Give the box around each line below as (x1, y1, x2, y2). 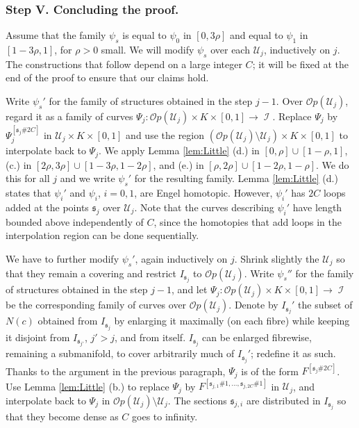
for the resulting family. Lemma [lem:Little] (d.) (134, 171, 338, 186)
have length (292, 199, 342, 214)
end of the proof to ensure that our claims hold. (6, 70, 209, 85)
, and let (172, 282, 208, 297)
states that (6, 186, 51, 200)
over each (210, 42, 250, 57)
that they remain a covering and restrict (6, 265, 177, 280)
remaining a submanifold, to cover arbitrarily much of (6, 346, 235, 361)
